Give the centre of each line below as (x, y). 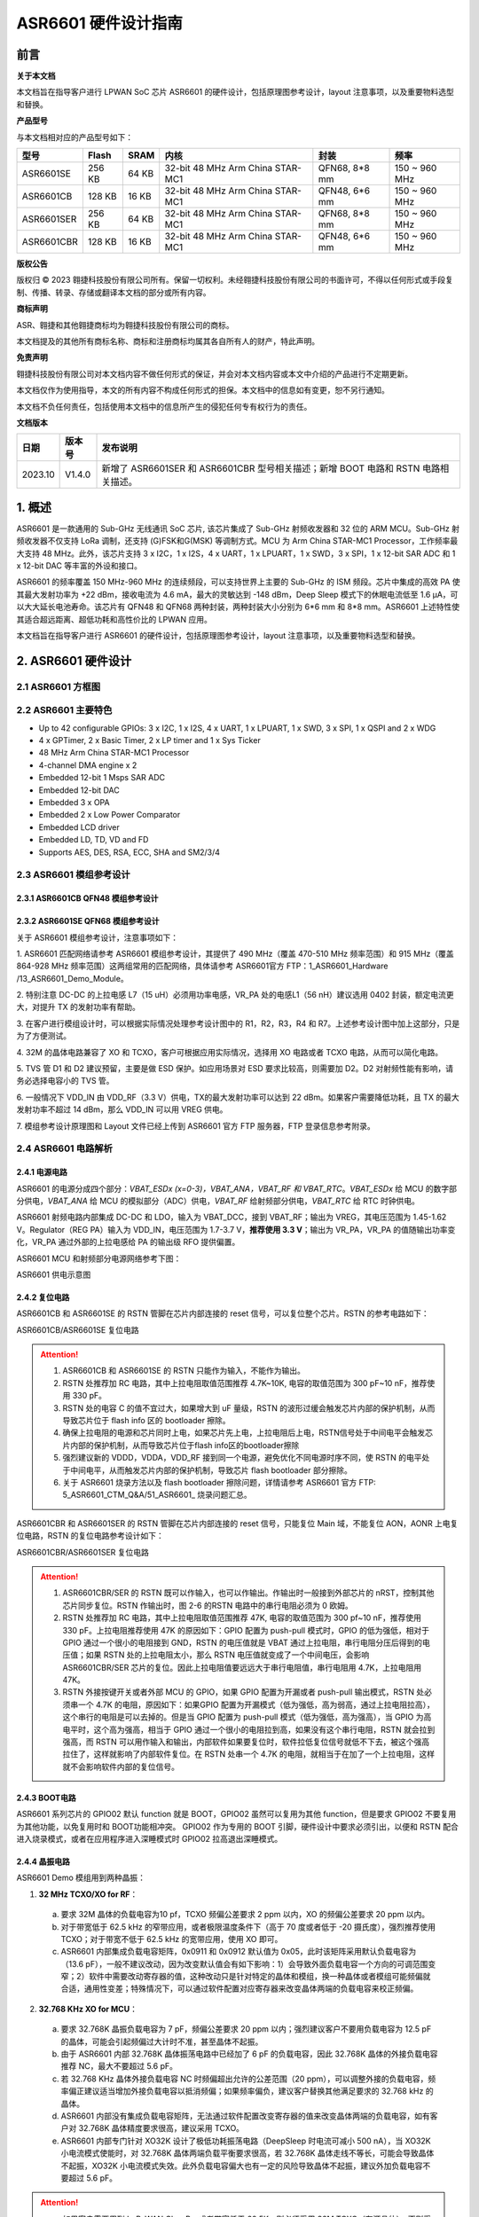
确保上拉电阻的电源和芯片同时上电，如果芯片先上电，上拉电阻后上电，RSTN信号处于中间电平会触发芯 (248, 1433)
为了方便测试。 (43, 1036)
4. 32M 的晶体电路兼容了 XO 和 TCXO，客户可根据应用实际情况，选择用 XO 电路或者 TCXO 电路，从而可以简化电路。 (230, 1052)
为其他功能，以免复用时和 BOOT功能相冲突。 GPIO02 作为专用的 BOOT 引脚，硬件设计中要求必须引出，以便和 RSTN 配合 (237, 1826)
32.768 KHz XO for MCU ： (88, 2009)
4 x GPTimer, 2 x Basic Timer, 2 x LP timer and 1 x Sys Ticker (149, 740)
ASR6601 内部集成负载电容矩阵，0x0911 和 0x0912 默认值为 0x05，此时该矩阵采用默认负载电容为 (239, 1952)
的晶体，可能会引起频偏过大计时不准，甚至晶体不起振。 (162, 2041)
